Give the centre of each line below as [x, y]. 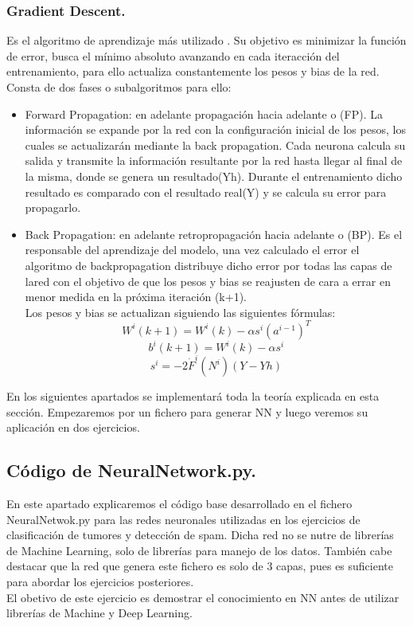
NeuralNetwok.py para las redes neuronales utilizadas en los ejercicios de [183, 519]
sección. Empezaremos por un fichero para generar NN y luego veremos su [187, 411]
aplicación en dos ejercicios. [73, 427]
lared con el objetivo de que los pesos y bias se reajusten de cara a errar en [208, 281]
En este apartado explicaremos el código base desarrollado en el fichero [179, 504]
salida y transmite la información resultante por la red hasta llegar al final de [214, 160]
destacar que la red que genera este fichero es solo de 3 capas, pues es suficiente [200, 566]
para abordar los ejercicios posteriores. [100, 581]
